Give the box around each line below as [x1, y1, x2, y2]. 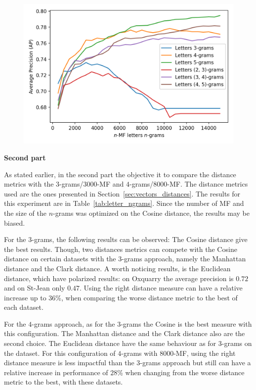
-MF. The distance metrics [167, 179, 248, 189]
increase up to [4, 292, 46, 302]
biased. [4, 217, 25, 228]
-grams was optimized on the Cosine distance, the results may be [53, 207, 250, 218]
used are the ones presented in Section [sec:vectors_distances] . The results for [4, 188, 241, 198]
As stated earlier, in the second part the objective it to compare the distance [4, 169, 236, 179]
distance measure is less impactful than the [4, 357, 134, 368]
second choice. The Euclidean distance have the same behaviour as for [4, 338, 216, 348]
